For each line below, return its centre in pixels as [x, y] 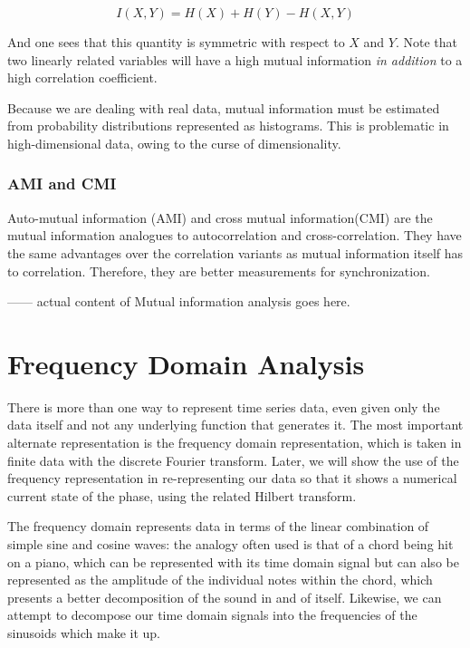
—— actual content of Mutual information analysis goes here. [179, 301]
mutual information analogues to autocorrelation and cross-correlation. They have [235, 235]
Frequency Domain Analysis [186, 363]
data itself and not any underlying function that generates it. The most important [235, 425]
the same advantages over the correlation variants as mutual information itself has [235, 252]
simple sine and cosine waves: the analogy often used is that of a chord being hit [230, 544]
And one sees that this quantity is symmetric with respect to [176, 42]
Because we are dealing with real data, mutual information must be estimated [224, 107]
